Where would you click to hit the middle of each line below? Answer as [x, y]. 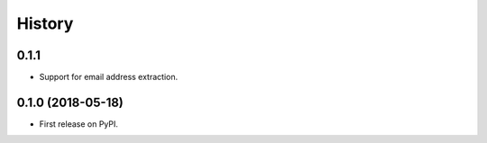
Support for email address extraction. [109, 77]
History [45, 23]
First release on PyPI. [79, 124]
